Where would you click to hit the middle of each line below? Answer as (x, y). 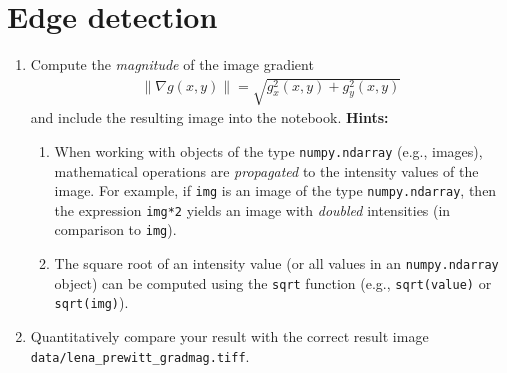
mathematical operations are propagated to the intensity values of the (266, 170)
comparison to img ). (115, 229)
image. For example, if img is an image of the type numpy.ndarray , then (275, 190)
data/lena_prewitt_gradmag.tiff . (140, 355)
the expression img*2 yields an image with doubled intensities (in (252, 209)
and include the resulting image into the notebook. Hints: (209, 117)
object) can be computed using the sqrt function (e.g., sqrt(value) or (273, 282)
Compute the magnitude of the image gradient (172, 64)
